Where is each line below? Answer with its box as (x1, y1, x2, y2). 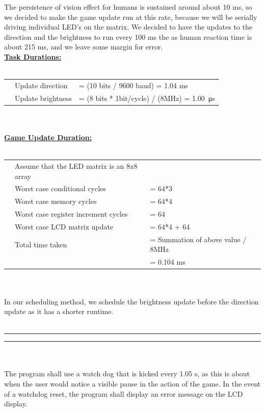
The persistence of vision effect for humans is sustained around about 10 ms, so (4, 2, 252, 12)
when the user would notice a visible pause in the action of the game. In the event (4, 378, 261, 389)
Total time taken (15, 239, 67, 249)
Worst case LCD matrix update (15, 221, 114, 231)
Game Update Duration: (4, 132, 92, 143)
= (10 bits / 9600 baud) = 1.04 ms (78, 80, 188, 90)
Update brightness (15, 92, 72, 103)
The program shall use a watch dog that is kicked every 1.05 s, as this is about (4, 368, 250, 379)
